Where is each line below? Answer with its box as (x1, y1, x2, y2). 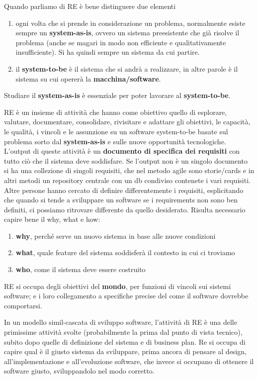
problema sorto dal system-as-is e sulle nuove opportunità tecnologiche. (4, 136, 226, 146)
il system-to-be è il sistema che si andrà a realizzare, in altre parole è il (15, 63, 238, 74)
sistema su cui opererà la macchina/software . (15, 73, 161, 84)
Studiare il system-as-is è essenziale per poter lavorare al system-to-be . (4, 90, 231, 100)
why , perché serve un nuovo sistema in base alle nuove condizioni (15, 230, 216, 241)
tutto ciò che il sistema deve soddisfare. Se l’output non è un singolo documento (4, 155, 248, 166)
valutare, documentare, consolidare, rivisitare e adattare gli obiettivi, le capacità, (4, 116, 251, 127)
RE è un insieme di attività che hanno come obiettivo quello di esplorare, (4, 106, 227, 117)
